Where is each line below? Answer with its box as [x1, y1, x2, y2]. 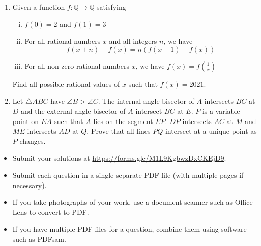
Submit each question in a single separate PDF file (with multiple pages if [12, 169, 244, 180]
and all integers [109, 36, 157, 46]
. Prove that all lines [86, 126, 151, 136]
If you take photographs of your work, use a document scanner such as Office [12, 197, 253, 207]
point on [12, 115, 39, 126]
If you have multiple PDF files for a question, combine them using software [12, 224, 247, 234]
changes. [19, 135, 46, 146]
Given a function [12, 2, 65, 12]
